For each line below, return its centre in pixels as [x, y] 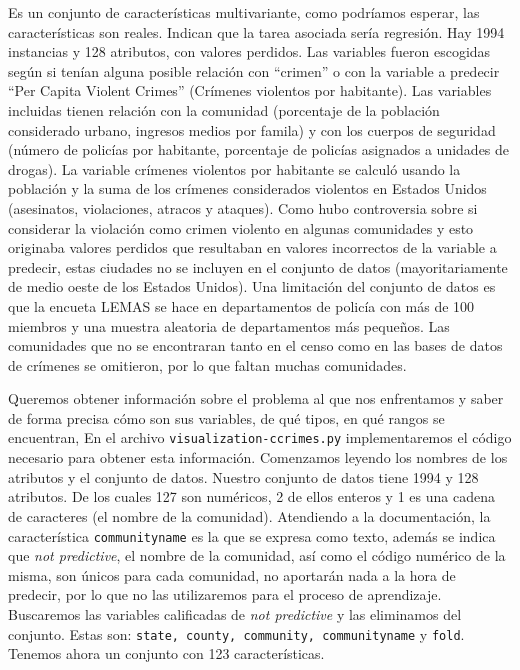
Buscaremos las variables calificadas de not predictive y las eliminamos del [235, 613]
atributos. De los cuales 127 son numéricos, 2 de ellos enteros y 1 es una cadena [251, 496]
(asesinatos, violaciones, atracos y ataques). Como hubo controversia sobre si [243, 207]
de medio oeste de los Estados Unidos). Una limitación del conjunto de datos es [252, 286]
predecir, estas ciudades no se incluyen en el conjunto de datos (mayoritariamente [258, 266]
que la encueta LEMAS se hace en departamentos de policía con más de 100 [241, 305]
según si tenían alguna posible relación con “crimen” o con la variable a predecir [254, 70]
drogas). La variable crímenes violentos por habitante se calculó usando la [234, 168]
